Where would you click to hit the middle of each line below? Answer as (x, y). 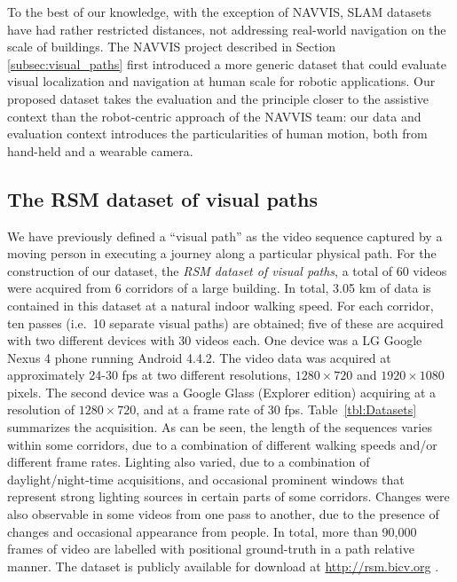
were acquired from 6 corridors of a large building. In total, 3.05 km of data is (219, 288)
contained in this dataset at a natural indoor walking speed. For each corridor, (221, 305)
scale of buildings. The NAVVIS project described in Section (172, 47)
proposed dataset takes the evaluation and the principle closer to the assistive (218, 98)
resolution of (41, 409)
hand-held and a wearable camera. (100, 150)
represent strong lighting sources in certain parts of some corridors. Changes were (228, 496)
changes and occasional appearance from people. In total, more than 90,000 (212, 531)
